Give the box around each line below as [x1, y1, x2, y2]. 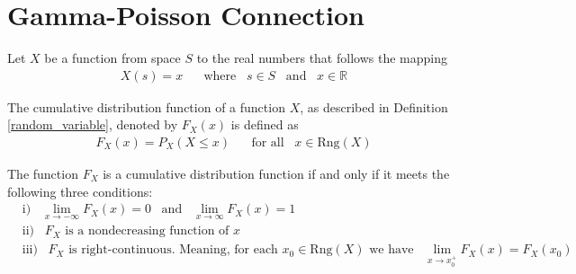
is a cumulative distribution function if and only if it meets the [103, 164, 450, 182]
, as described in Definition [300, 97, 448, 116]
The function [7, 164, 78, 182]
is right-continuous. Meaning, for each [68, 243, 278, 257]
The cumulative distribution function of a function [7, 97, 285, 116]
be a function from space [44, 49, 181, 67]
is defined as [230, 115, 299, 134]
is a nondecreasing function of [65, 225, 229, 238]
